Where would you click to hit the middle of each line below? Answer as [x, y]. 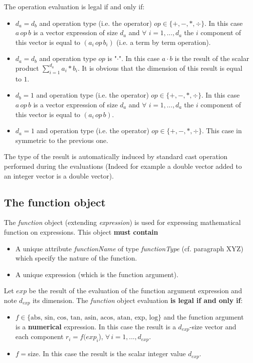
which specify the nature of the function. [76, 258]
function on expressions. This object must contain [81, 232]
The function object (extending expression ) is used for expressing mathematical [122, 222]
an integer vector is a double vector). [59, 175]
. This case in [222, 131]
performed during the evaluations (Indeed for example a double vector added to [123, 166]
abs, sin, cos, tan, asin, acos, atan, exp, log [94, 318]
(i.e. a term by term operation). [164, 42]
